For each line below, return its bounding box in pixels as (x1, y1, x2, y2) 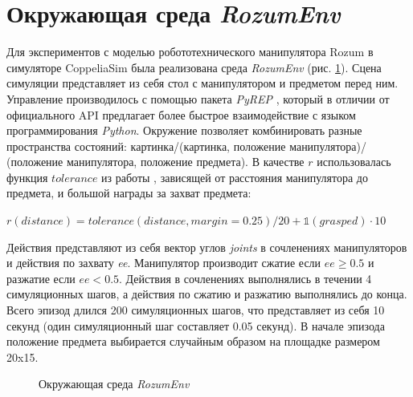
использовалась (317, 153, 391, 170)
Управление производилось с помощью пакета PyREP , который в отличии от (6, 90, 390, 107)
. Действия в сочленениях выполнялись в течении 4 (119, 269, 372, 286)
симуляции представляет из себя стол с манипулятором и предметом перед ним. (6, 75, 399, 91)
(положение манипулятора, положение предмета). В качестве (6, 153, 305, 170)
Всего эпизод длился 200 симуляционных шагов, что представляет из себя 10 (6, 302, 385, 318)
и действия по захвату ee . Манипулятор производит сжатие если (6, 254, 321, 271)
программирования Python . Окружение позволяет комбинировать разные (6, 122, 362, 139)
